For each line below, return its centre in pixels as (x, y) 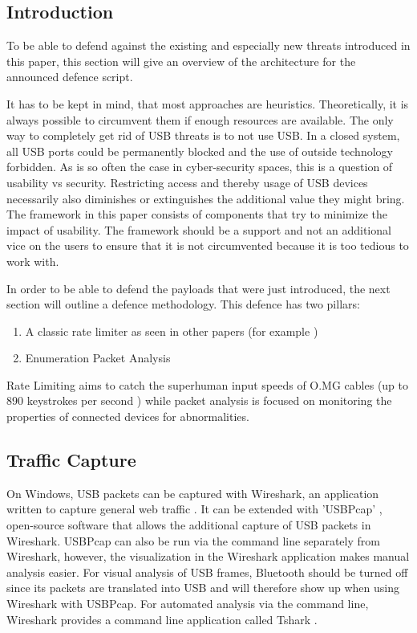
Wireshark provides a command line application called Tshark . (162, 619)
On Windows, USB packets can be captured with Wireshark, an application (193, 493)
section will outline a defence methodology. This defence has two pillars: (183, 304)
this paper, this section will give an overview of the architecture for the (181, 61)
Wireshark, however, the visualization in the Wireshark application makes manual (208, 556)
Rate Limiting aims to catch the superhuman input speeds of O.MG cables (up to (208, 384)
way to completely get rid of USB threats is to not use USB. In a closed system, (203, 135)
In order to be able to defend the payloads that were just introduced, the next (198, 288)
